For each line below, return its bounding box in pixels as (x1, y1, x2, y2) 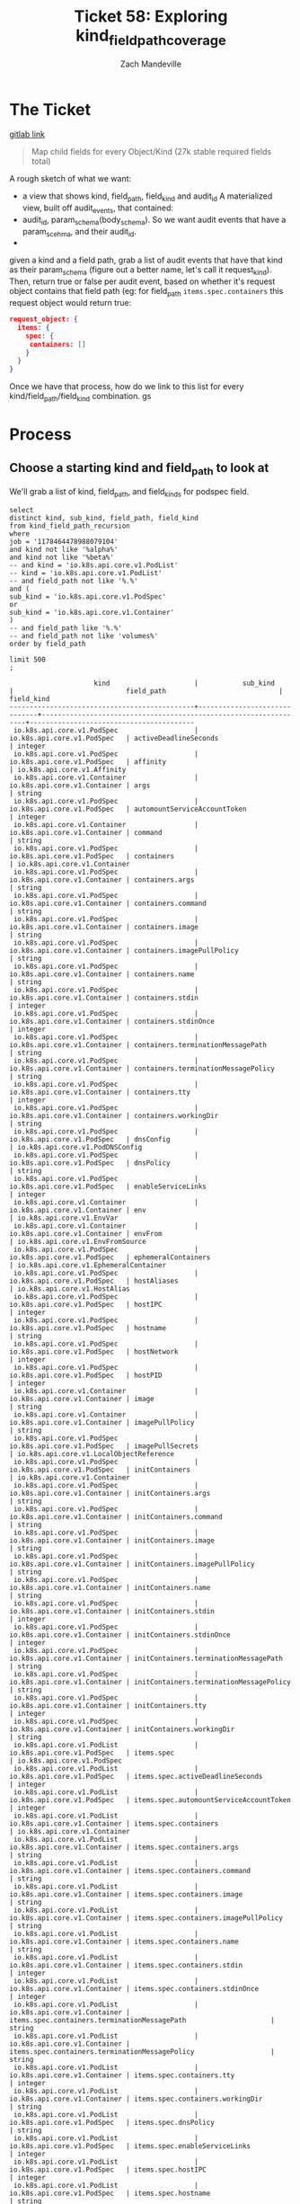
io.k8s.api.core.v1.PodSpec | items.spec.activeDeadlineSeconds (9, 1772, 263, 1781)
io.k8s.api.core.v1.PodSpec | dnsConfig (9, 1134, 171, 1143)
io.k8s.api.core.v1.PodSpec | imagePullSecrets (9, 1441, 199, 1451)
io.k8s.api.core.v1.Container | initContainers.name (9, 1583, 211, 1592)
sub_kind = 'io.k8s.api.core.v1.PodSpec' (9, 591, 167, 601)
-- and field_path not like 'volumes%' (9, 631, 159, 640)
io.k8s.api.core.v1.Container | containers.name (9, 969, 195, 979)
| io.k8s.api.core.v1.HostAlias (9, 1284, 130, 1293)
